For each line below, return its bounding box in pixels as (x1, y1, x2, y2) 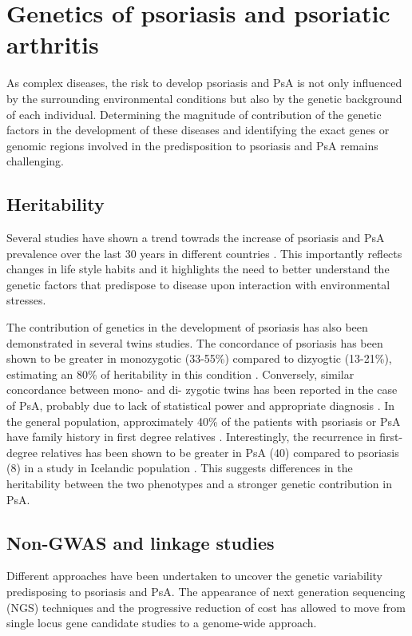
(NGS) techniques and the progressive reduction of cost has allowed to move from (6, 598, 406, 615)
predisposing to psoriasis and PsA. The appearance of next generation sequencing (6, 582, 406, 599)
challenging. (6, 153, 64, 169)
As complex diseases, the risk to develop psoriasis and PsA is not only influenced (6, 74, 402, 91)
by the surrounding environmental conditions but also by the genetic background (6, 89, 402, 106)
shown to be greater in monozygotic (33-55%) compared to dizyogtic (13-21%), (6, 350, 392, 367)
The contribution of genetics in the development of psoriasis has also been (6, 319, 368, 336)
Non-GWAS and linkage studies (6, 530, 275, 555)
